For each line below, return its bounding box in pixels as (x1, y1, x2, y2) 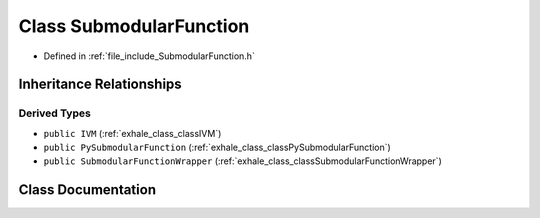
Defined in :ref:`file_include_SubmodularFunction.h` (43, 50, 255, 62)
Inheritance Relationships (18, 76, 182, 93)
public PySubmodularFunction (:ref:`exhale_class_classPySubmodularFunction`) (43, 141, 392, 154)
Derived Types (18, 106, 92, 120)
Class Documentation (18, 181, 157, 199)
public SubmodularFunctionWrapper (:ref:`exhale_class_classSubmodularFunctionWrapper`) (43, 155, 442, 167)
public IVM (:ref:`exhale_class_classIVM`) (43, 127, 222, 139)
